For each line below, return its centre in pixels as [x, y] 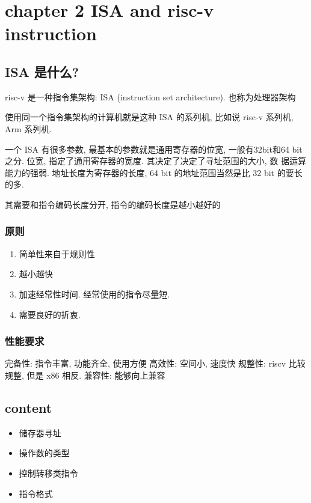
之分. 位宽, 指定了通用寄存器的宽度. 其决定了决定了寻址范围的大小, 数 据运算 [155, 161]
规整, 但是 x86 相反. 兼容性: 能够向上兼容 [85, 375]
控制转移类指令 [48, 473]
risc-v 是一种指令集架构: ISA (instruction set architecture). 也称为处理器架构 [150, 96]
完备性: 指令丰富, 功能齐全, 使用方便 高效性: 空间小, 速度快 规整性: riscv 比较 [155, 363]
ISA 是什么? [42, 71]
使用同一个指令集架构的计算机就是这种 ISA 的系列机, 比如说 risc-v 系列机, [149, 117]
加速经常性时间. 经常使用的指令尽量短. [94, 294]
